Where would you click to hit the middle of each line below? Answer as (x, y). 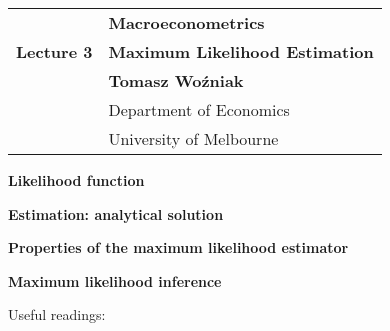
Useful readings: (57, 314)
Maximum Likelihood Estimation (241, 51)
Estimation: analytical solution (116, 213)
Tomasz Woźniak (176, 80)
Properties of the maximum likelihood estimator (178, 247)
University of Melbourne (193, 138)
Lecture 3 (54, 51)
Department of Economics (199, 109)
